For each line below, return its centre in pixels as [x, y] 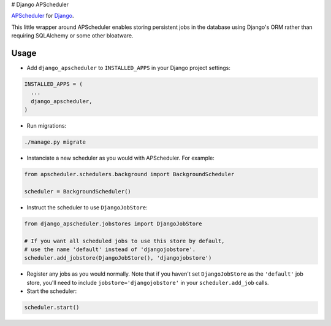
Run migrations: [47, 126]
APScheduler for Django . [43, 16]
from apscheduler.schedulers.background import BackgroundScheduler [129, 174]
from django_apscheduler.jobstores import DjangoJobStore [113, 223]
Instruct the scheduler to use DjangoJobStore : [87, 207]
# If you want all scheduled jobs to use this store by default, [124, 241]
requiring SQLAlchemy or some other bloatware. [73, 36]
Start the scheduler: [51, 291]
